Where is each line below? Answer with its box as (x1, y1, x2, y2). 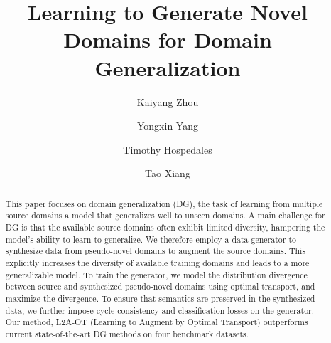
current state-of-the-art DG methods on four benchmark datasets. (5, 327, 249, 339)
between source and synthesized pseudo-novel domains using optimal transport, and (5, 280, 315, 292)
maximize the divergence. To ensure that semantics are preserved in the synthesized (5, 292, 315, 304)
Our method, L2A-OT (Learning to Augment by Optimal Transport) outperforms (5, 316, 308, 328)
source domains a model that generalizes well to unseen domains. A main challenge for (5, 209, 325, 221)
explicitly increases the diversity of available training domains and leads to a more (5, 256, 310, 268)
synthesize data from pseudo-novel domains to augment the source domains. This (5, 245, 306, 257)
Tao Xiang (145, 166, 190, 181)
